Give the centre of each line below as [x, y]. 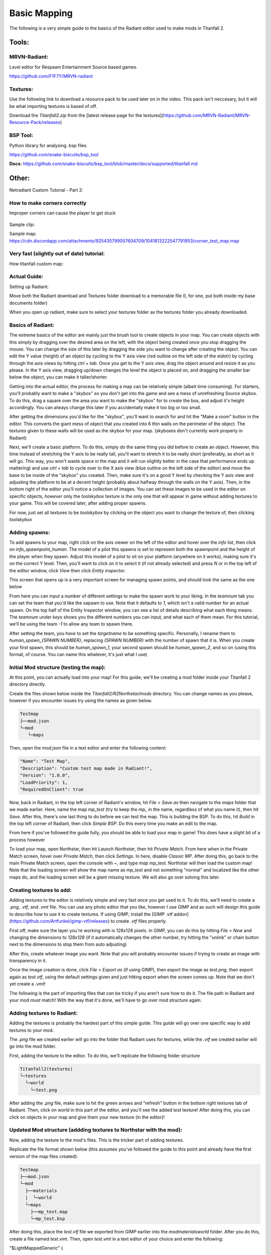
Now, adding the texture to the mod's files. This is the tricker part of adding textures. [97, 1140]
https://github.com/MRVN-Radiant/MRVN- [207, 115]
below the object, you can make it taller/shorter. [58, 377]
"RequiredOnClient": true [52, 789]
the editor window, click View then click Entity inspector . [67, 570]
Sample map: [23, 234]
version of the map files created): [44, 1156]
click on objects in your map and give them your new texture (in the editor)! [87, 1117]
